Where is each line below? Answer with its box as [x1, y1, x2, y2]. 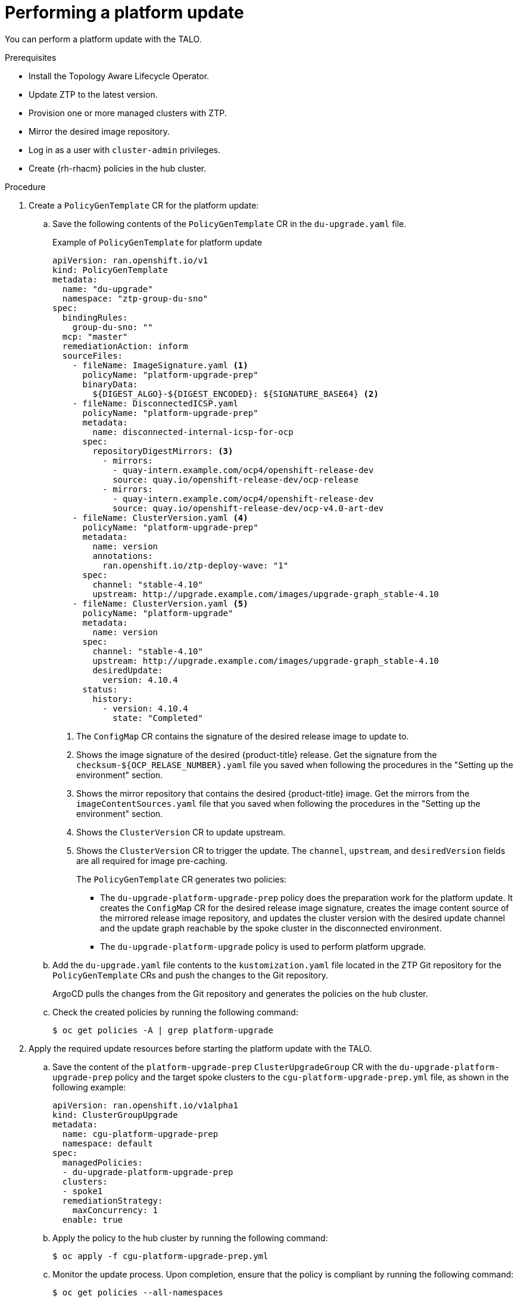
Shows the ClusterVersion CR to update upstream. [76, 826, 286, 837]
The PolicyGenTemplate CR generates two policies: [76, 874, 287, 884]
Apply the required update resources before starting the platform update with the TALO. [29, 1043, 372, 1054]
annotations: [92, 551, 153, 561]
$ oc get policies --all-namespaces [52, 1287, 223, 1297]
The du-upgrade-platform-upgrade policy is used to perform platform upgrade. [100, 941, 426, 952]
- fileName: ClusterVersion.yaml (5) [72, 598, 248, 608]
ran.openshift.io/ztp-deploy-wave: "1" [102, 560, 289, 570]
